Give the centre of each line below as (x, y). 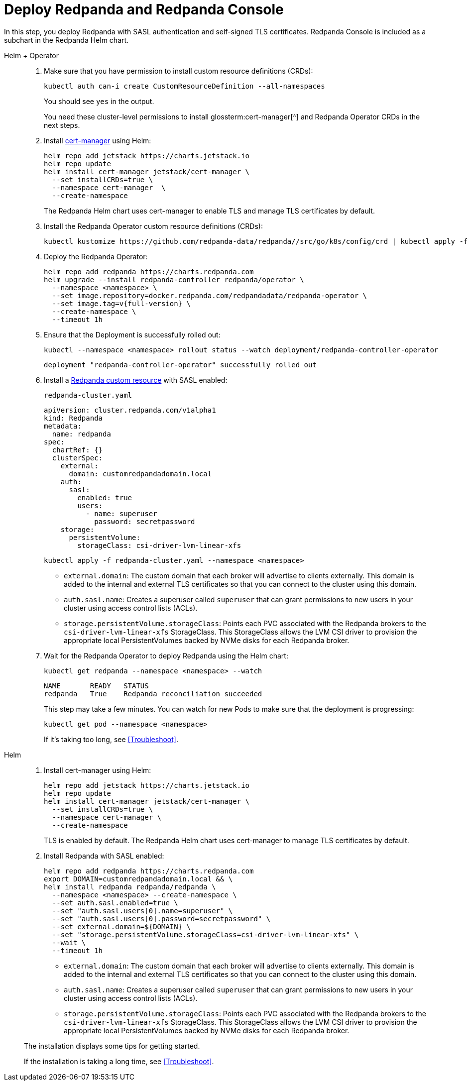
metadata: (63, 426)
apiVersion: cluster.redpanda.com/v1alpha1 (130, 410)
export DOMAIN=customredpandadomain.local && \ (138, 879)
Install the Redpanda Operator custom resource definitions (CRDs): (153, 226)
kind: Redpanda (73, 418)
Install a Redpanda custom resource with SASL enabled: (136, 380)
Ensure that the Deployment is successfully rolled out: (132, 334)
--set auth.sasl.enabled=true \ (115, 903)
